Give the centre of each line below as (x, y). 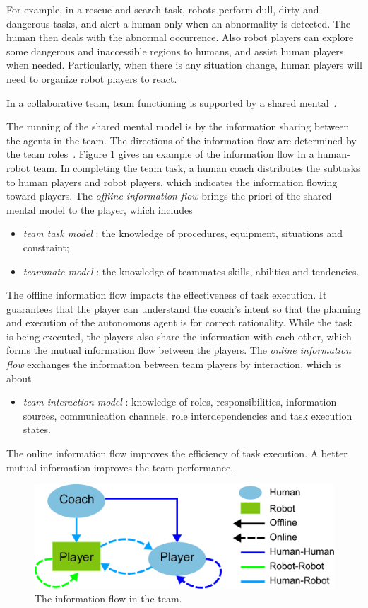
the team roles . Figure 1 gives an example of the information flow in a (160, 154)
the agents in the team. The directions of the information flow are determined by (182, 140)
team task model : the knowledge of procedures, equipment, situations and (183, 233)
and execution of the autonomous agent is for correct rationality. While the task (180, 322)
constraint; (46, 247)
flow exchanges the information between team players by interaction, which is (174, 364)
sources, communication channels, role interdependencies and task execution (188, 415)
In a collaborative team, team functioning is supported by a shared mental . (172, 102)
